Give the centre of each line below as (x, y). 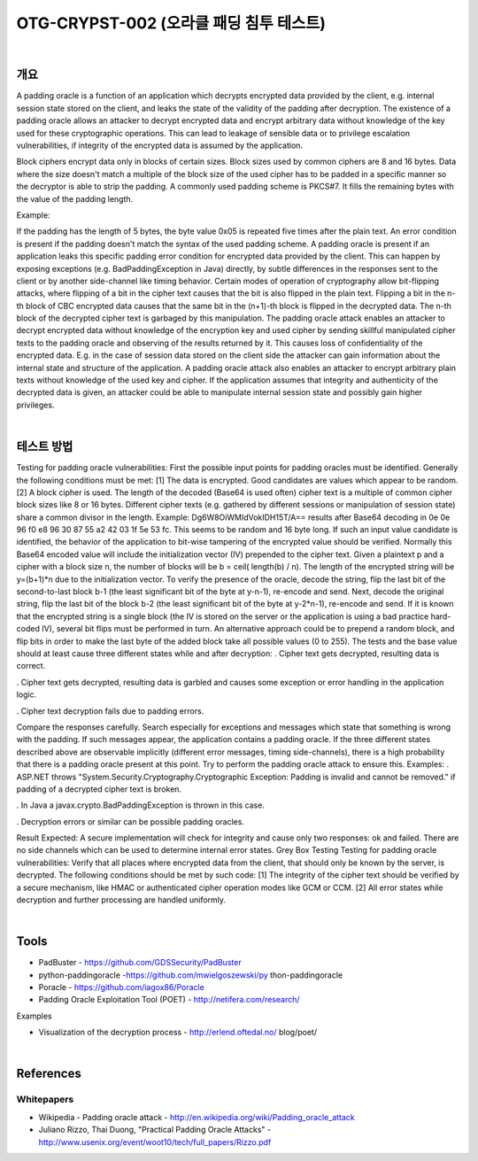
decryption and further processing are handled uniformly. (121, 900)
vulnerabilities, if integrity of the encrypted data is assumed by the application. (160, 145)
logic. (27, 694)
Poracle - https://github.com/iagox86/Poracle (122, 987)
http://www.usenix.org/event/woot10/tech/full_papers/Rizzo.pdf (155, 1142)
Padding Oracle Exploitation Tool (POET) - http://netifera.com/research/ (169, 1000)
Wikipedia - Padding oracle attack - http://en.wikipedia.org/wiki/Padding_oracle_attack (197, 1117)
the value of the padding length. (75, 198)
